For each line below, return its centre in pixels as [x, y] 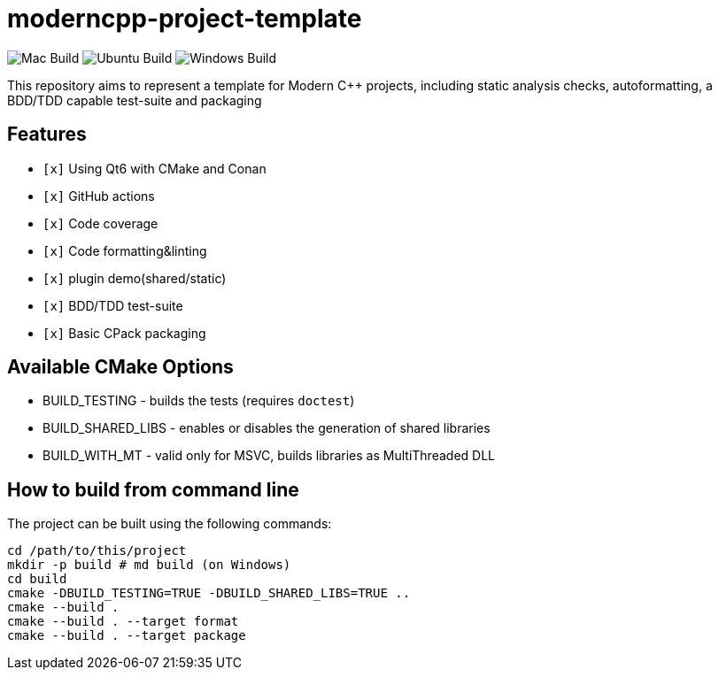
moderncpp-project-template [185, 19]
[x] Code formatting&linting [125, 250]
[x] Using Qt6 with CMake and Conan [155, 168]
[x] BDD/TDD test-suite [113, 305]
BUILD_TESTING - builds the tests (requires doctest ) [199, 401]
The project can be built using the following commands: [170, 524]
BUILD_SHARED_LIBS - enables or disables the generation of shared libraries [267, 428]
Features [47, 135]
